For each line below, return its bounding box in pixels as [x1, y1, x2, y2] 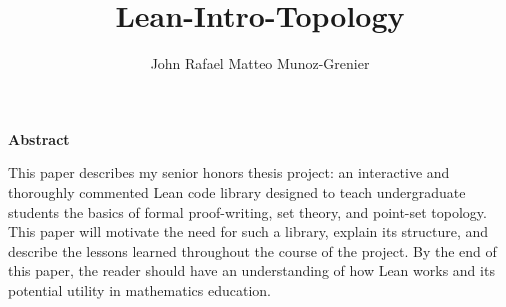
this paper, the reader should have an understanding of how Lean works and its [8, 260, 495, 281]
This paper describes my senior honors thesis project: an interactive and [8, 162, 450, 183]
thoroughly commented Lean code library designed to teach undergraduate [8, 181, 466, 202]
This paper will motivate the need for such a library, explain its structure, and [8, 221, 489, 242]
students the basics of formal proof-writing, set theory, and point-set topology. [8, 201, 487, 222]
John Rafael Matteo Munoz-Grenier [150, 53, 370, 74]
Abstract [8, 128, 70, 149]
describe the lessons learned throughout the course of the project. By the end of [8, 240, 497, 261]
